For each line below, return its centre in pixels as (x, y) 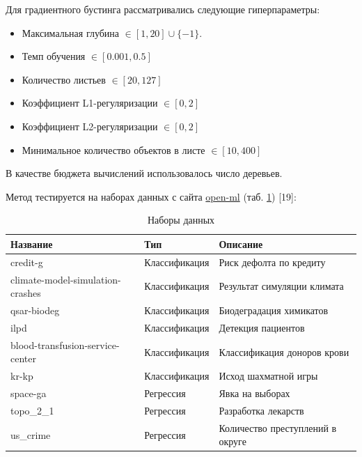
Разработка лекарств (261, 410)
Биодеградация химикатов (274, 310)
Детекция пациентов (262, 327)
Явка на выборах (254, 393)
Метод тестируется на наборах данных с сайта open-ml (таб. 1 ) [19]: (151, 196)
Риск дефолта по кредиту (272, 262)
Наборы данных (181, 220)
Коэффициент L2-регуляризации (90, 126)
